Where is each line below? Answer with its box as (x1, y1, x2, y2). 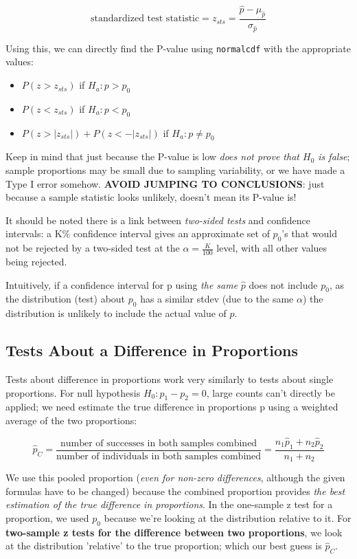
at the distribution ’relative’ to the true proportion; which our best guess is (5, 538, 322, 553)
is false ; (318, 149, 350, 164)
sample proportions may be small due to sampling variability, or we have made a (5, 163, 345, 177)
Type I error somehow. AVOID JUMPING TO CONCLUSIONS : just (5, 176, 325, 190)
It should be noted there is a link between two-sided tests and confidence (5, 212, 311, 227)
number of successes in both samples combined (60, 438, 257, 448)
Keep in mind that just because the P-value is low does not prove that (5, 149, 299, 164)
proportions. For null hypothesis (5, 385, 141, 399)
